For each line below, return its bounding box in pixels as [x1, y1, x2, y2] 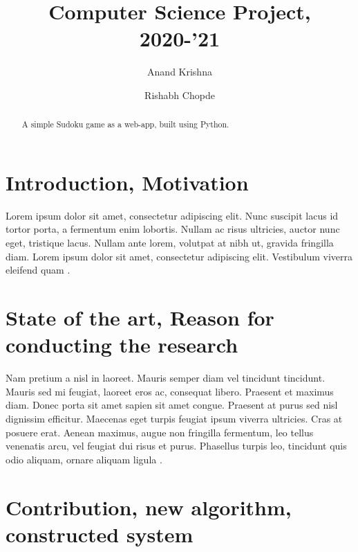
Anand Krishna [147, 64, 212, 79]
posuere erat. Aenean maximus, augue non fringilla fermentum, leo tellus [6, 425, 314, 439]
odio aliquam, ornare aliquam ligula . [6, 452, 162, 466]
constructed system [6, 519, 194, 548]
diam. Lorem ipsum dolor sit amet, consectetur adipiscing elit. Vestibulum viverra [6, 249, 353, 263]
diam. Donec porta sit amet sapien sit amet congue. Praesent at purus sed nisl [6, 398, 338, 412]
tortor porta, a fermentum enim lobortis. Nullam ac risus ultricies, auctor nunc [6, 222, 340, 236]
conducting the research [6, 330, 238, 359]
